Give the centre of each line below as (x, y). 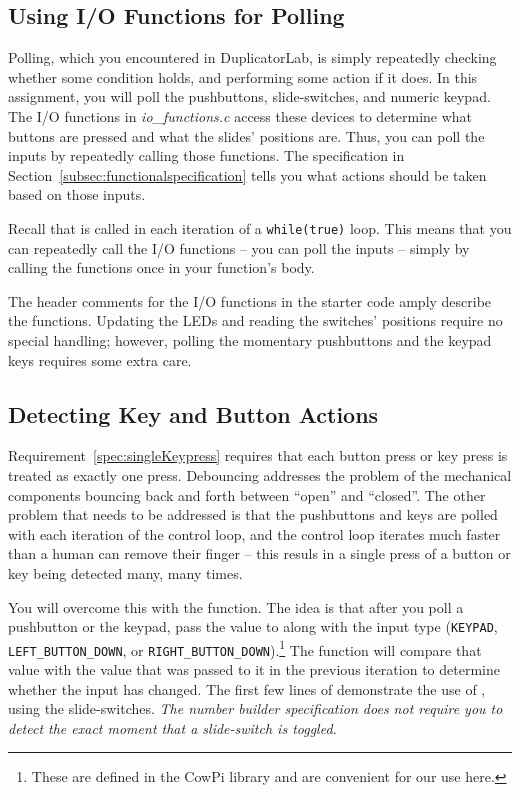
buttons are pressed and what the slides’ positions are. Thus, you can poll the (246, 135)
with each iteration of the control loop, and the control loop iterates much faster (254, 533)
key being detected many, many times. (125, 572)
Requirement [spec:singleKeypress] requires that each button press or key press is (258, 455)
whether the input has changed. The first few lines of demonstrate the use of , (247, 688)
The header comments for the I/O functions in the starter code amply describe (250, 300)
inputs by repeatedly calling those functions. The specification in (206, 155)
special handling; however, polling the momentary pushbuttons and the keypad (250, 339)
